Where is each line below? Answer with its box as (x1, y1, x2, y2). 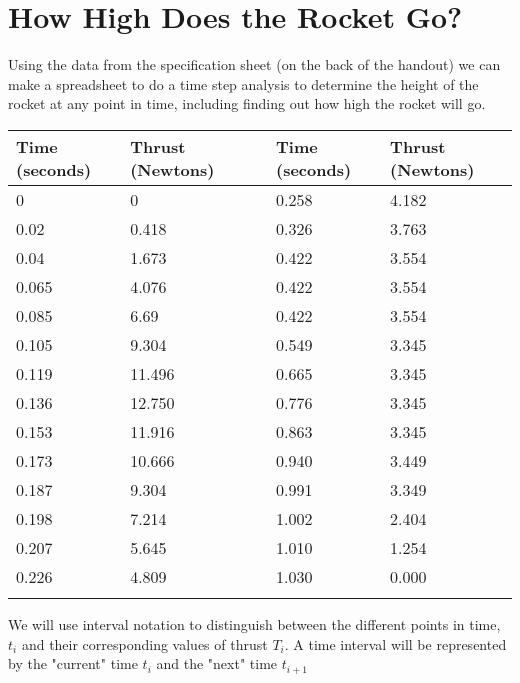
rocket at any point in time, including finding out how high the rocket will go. (8, 93, 486, 114)
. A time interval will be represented (284, 633, 507, 654)
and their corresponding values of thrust (21, 633, 268, 654)
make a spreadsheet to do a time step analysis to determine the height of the (8, 73, 479, 94)
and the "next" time (156, 653, 278, 674)
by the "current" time (8, 653, 138, 674)
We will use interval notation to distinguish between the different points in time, (8, 613, 501, 634)
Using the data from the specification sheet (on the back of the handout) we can (8, 54, 501, 75)
